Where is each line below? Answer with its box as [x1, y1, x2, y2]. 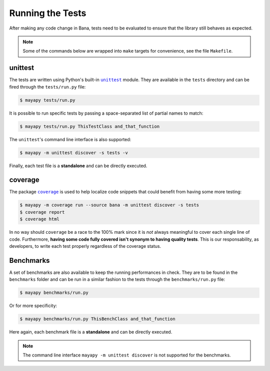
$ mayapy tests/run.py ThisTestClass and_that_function [19, 123, 160, 129]
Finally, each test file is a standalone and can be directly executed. [9, 163, 147, 169]
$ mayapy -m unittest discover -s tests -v [19, 150, 128, 155]
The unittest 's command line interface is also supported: [9, 136, 131, 142]
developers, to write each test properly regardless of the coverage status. [9, 243, 161, 249]
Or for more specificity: [9, 303, 57, 309]
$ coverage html [19, 216, 60, 222]
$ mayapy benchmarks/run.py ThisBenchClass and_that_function [19, 316, 175, 322]
